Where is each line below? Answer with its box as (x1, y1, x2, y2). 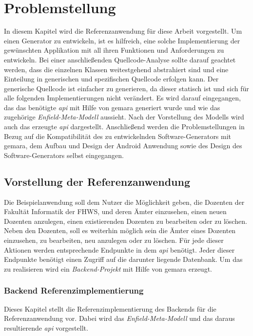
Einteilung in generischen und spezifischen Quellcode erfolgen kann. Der (4, 74, 219, 84)
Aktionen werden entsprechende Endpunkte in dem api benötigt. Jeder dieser (4, 244, 235, 255)
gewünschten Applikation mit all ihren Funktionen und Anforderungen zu (4, 45, 224, 55)
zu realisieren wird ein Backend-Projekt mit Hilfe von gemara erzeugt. (4, 263, 212, 274)
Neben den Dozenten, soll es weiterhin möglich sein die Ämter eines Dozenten (4, 225, 236, 236)
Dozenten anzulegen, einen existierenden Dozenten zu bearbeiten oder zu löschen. (4, 216, 247, 226)
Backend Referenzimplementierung (4, 284, 144, 296)
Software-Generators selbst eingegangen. (4, 150, 124, 160)
